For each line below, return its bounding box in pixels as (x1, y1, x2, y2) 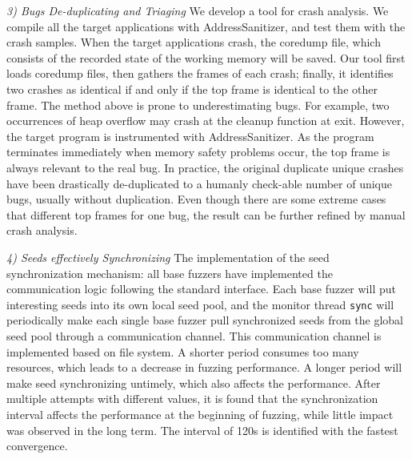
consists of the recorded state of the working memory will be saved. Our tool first (6, 49, 406, 66)
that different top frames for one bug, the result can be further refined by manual (6, 206, 406, 223)
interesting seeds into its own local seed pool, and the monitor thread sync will (6, 296, 394, 312)
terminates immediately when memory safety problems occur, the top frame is (6, 143, 390, 160)
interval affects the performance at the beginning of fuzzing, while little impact (6, 405, 394, 422)
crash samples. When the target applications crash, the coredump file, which (6, 34, 381, 50)
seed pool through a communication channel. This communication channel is (6, 327, 382, 344)
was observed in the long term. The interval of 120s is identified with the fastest (6, 421, 398, 438)
